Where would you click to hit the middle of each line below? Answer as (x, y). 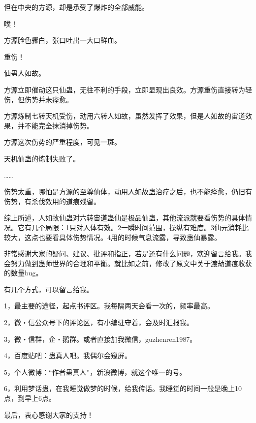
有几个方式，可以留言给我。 (49, 289)
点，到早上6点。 (30, 398)
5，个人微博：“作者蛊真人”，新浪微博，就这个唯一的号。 (95, 372)
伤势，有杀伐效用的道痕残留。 (52, 201)
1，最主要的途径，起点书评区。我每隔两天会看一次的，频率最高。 (109, 306)
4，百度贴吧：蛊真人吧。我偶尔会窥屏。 (68, 355)
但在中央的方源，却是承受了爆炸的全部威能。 (76, 7)
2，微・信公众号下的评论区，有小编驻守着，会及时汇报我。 (99, 322)
